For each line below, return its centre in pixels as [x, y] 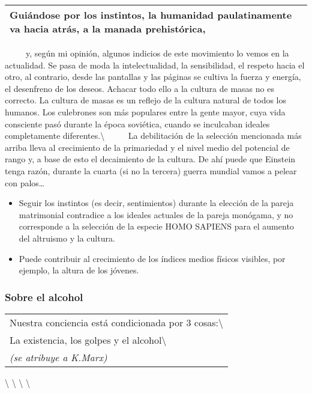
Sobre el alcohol [44, 297]
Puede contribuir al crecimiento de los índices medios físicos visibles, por [152, 258]
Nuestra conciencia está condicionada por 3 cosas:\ [116, 322]
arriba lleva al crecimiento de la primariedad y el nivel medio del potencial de [147, 147]
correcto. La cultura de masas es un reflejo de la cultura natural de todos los [146, 100]
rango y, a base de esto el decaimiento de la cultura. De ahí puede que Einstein [150, 159]
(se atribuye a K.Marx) [58, 357]
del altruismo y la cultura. [67, 238]
